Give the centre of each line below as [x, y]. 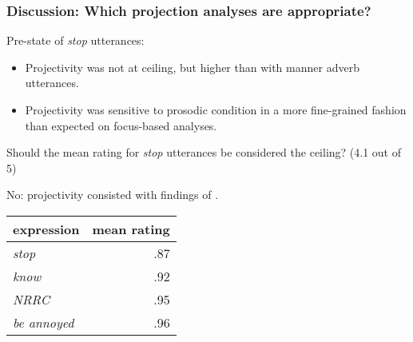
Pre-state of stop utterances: [75, 40]
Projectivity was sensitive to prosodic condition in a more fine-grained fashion [216, 109]
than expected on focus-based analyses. [121, 125]
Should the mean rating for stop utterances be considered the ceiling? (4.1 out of [204, 152]
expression [46, 229]
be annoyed [44, 322]
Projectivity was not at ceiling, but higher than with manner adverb [192, 67]
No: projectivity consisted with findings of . [113, 195]
